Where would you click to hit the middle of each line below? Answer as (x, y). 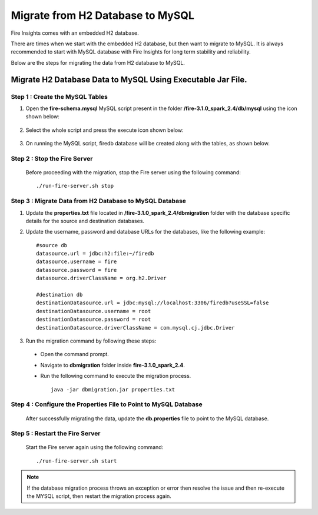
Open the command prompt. (74, 354)
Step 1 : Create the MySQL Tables (59, 97)
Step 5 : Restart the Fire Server (56, 434)
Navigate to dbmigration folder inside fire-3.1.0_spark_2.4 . (112, 365)
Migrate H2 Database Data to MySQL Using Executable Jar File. (129, 79)
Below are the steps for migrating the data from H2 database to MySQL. (98, 62)
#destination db (59, 295)
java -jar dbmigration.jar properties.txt (113, 389)
